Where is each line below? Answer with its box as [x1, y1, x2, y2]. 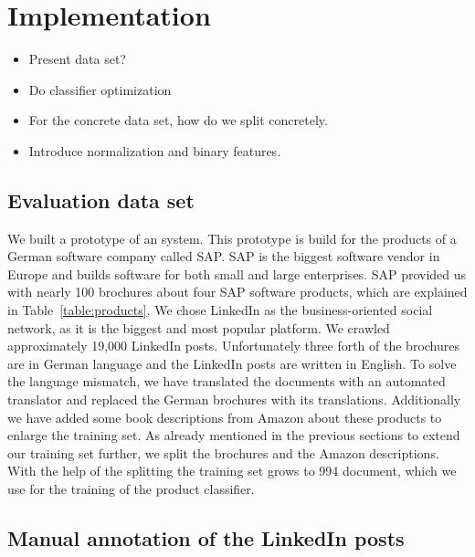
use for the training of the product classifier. [7, 479, 255, 499]
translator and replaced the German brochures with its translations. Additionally [7, 390, 461, 409]
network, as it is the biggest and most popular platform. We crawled [7, 318, 390, 337]
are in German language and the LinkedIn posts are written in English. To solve [7, 353, 457, 373]
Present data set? [28, 49, 126, 68]
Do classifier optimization [28, 79, 172, 99]
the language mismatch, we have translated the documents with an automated [7, 372, 446, 391]
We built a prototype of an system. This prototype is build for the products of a [7, 228, 457, 247]
